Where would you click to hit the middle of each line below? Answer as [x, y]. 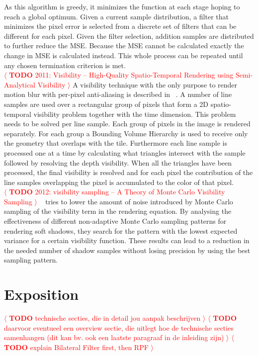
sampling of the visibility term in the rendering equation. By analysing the [118, 211]
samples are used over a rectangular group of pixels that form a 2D [106, 104]
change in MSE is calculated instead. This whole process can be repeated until [124, 55]
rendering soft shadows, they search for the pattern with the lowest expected [121, 230]
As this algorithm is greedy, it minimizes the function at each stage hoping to [122, 6]
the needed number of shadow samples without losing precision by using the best [127, 250]
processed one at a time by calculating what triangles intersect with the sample [125, 152]
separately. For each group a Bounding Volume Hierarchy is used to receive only [126, 133]
